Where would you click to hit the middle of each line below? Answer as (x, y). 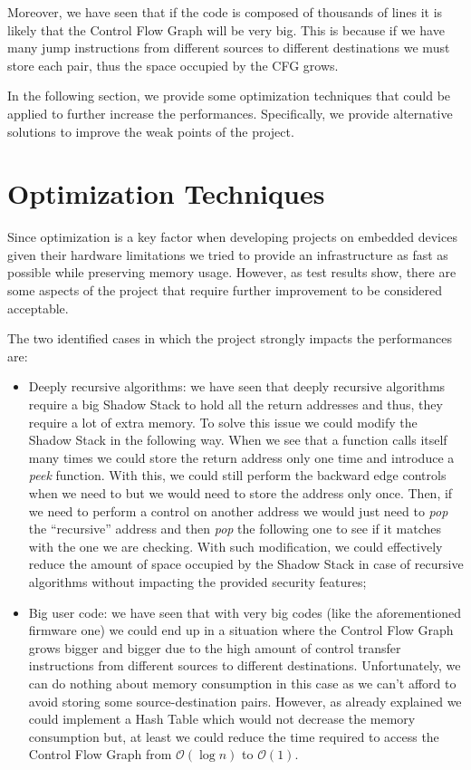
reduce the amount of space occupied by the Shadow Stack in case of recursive (246, 564)
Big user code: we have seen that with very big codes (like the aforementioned (245, 612)
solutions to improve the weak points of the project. (151, 131)
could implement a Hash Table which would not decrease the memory (222, 719)
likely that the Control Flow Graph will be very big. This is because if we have (226, 29)
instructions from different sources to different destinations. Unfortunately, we (245, 665)
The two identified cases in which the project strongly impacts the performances (230, 338)
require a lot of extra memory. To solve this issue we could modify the (223, 422)
